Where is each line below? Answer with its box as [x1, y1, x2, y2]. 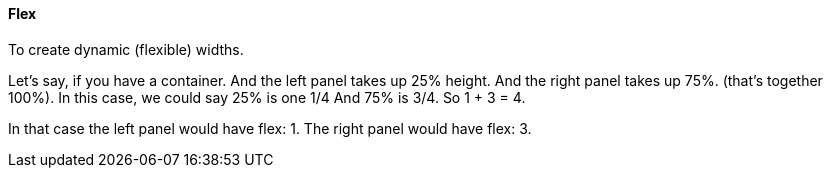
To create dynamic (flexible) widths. [8, 40, 244, 58]
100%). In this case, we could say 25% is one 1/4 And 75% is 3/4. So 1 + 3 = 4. [8, 88, 526, 106]
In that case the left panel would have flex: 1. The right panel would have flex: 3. [8, 119, 532, 137]
